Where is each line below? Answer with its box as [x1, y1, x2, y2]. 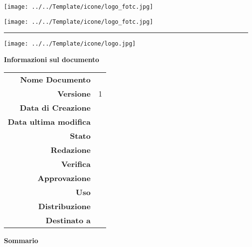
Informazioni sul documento [4, 54, 99, 64]
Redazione [50, 144, 91, 155]
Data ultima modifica [8, 115, 91, 127]
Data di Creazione [19, 101, 91, 113]
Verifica [61, 158, 91, 169]
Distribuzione [38, 200, 91, 212]
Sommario [4, 235, 38, 245]
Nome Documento [20, 73, 91, 85]
